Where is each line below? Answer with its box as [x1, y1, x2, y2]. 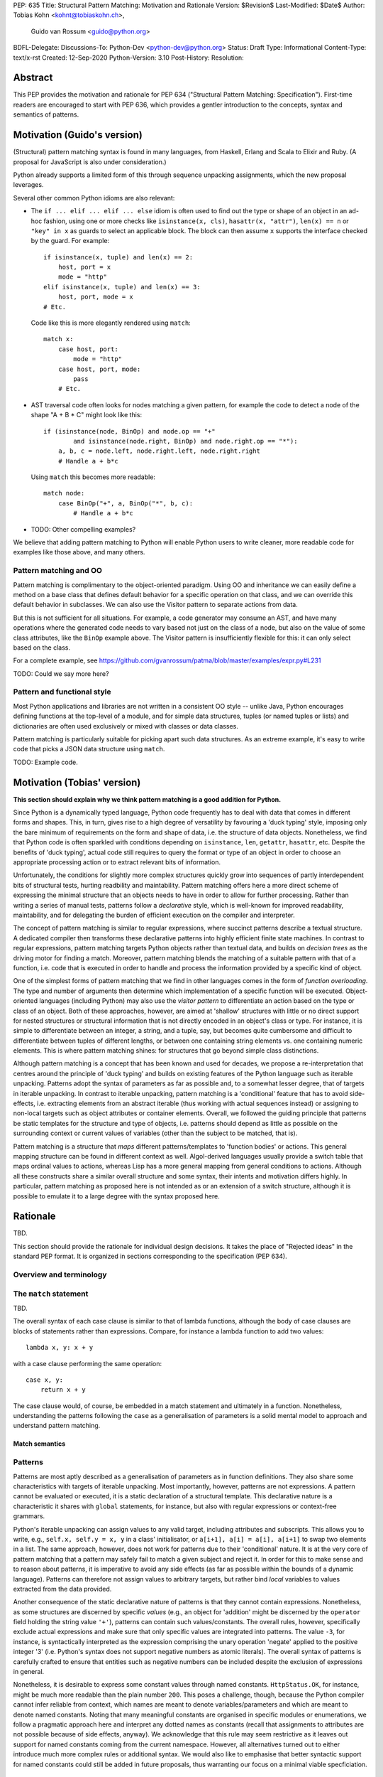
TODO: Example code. [13, 758, 78, 766]
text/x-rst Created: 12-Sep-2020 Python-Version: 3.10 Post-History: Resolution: [13, 53, 244, 62]
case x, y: [26, 1375, 64, 1384]
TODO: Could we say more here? [13, 669, 109, 678]
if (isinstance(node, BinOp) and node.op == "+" [43, 427, 216, 435]
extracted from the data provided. [13, 1584, 112, 1593]
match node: [43, 489, 85, 498]
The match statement [13, 1289, 89, 1299]
